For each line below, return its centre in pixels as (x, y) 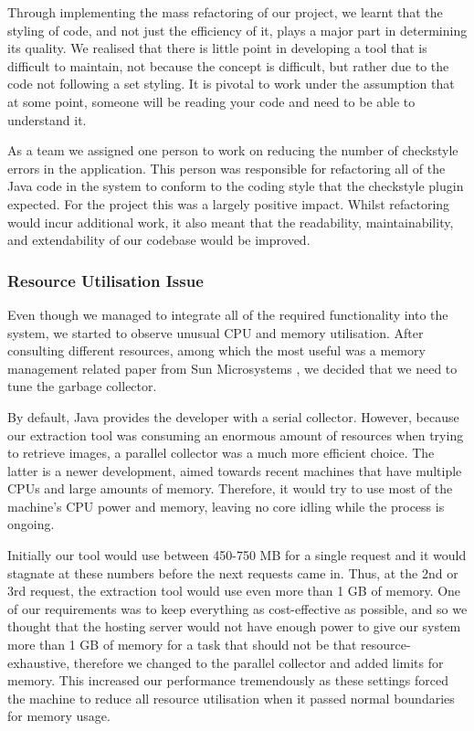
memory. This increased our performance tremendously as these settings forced (228, 680)
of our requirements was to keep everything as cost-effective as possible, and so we (237, 608)
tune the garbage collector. (82, 386)
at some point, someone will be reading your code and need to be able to (211, 101)
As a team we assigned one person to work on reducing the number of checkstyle (233, 150)
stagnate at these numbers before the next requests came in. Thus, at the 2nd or (233, 572)
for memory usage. (59, 716)
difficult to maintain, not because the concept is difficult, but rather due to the (228, 65)
